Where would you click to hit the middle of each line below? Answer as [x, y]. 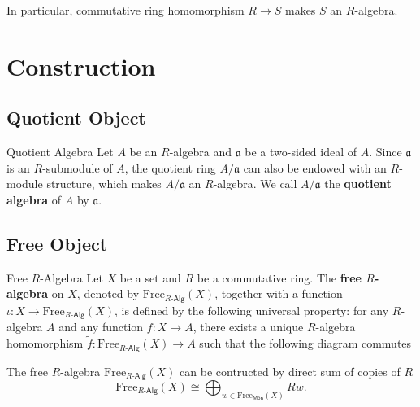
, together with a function [279, 293]
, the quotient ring [170, 167]
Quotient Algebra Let [60, 152]
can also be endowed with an [315, 167]
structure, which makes [104, 184]
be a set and [150, 277]
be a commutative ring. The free [279, 277]
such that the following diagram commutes [305, 343]
